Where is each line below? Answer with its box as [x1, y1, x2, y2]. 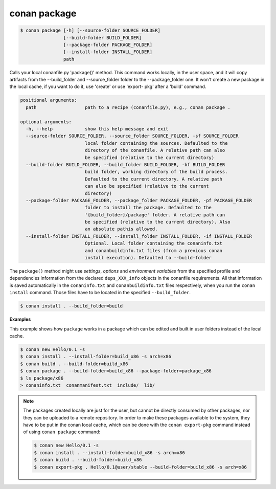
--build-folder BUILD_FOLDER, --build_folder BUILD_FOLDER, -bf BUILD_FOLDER [26, 162, 225, 167]
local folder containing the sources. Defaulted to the [84, 140, 228, 146]
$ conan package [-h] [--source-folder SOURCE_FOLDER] [20, 28, 160, 33]
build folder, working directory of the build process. [84, 169, 228, 175]
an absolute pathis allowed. [84, 226, 158, 232]
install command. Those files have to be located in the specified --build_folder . [9, 290, 191, 296]
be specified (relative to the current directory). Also [84, 219, 231, 225]
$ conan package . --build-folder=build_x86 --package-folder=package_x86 [20, 368, 212, 374]
